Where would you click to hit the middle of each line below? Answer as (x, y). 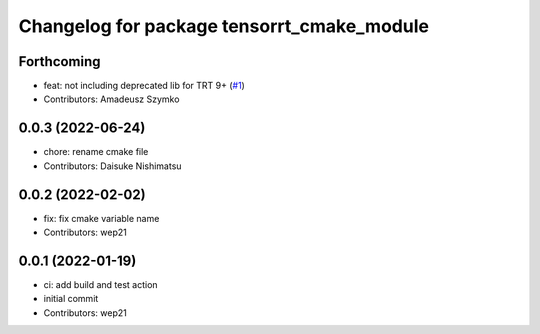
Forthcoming (59, 61)
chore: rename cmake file (96, 152)
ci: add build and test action (101, 284)
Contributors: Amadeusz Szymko (111, 99)
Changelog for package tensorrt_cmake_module (224, 26)
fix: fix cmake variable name (101, 218)
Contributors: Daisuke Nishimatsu (112, 166)
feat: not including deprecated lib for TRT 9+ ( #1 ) (144, 86)
